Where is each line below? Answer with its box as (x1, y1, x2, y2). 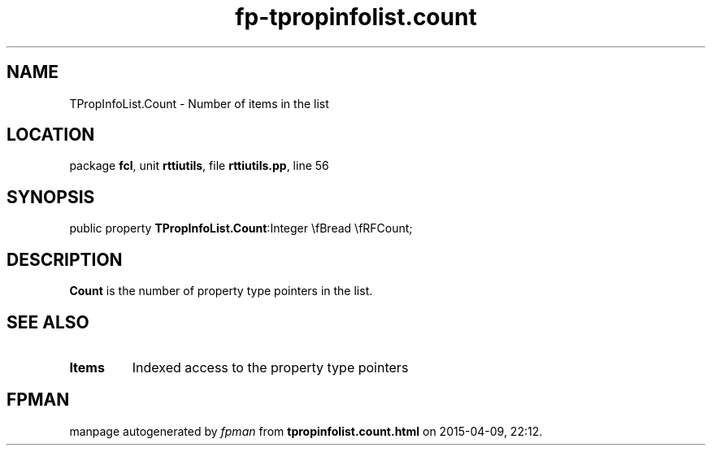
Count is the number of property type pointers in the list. (69, 284, 373, 298)
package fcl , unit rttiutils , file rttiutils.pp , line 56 (69, 159, 329, 173)
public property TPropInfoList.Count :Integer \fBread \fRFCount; (69, 221, 413, 236)
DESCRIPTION (7, 249, 123, 270)
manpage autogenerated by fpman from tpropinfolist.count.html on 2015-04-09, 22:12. (69, 424, 543, 438)
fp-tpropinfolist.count (235, 3, 477, 31)
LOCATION (7, 124, 95, 146)
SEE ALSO (7, 311, 89, 332)
